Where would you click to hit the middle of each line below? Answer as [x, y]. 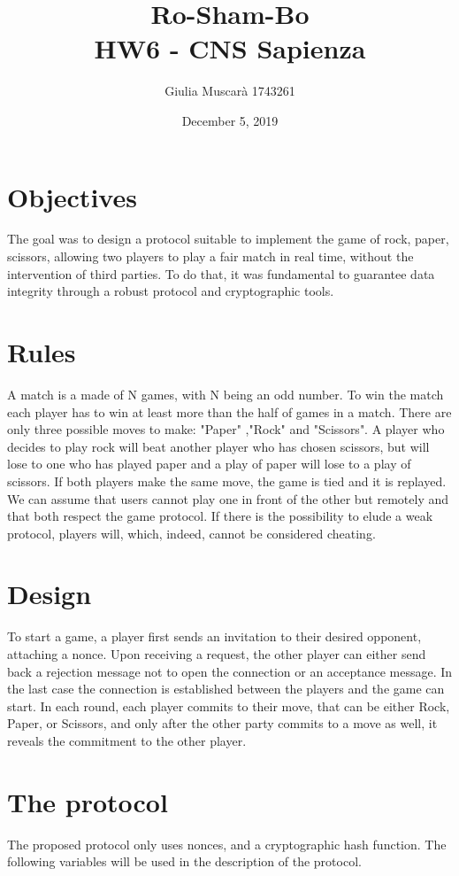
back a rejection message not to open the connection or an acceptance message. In [230, 671]
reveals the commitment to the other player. [127, 740]
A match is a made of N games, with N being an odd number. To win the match [226, 394]
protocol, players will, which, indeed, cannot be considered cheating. [191, 533]
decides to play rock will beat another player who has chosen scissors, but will [218, 446]
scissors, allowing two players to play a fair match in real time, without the [210, 256]
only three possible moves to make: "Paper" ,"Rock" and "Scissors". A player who [226, 429]
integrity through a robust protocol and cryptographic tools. [171, 291]
